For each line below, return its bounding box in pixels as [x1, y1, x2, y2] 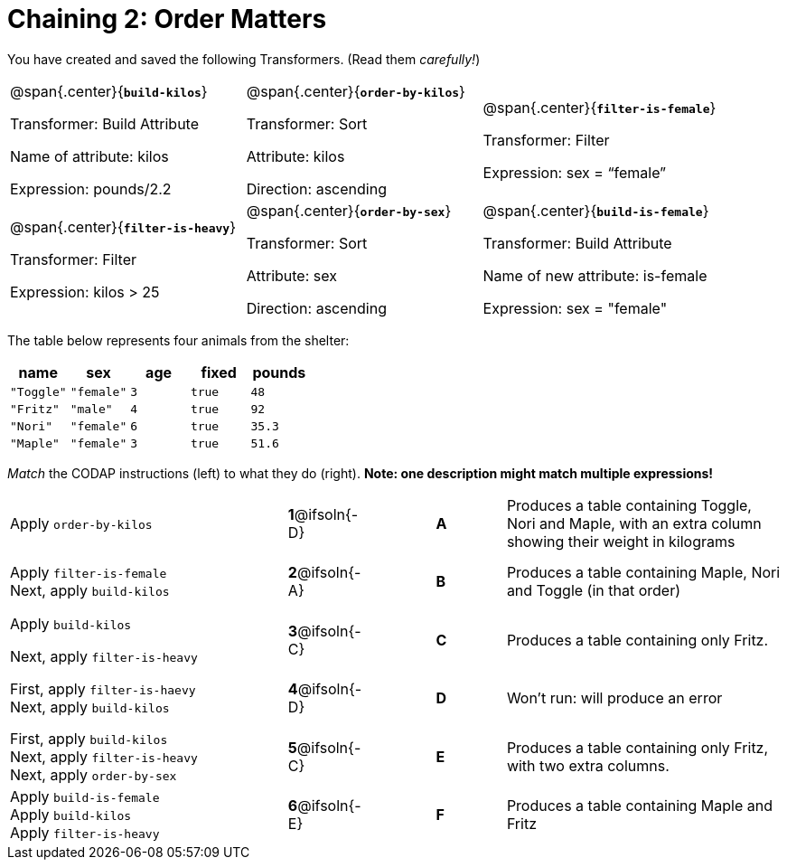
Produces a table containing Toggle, [506, 495, 752, 514]
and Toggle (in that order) [506, 581, 681, 600]
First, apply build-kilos [10, 729, 168, 748]
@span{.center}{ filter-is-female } [483, 98, 717, 117]
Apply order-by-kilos [10, 514, 153, 532]
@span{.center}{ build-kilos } [10, 81, 208, 100]
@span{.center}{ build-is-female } [483, 201, 709, 220]
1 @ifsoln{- [287, 504, 359, 523]
